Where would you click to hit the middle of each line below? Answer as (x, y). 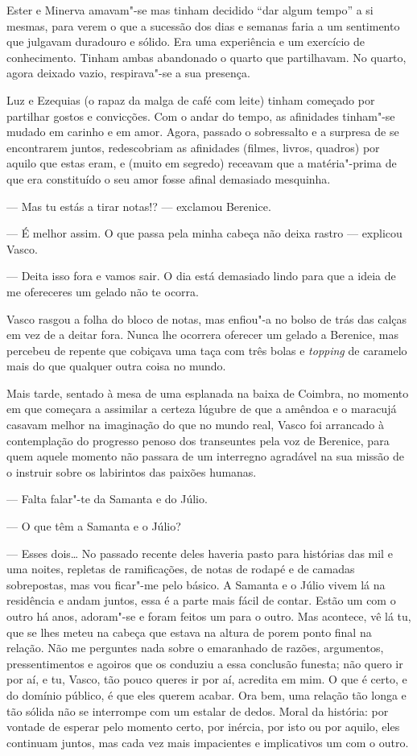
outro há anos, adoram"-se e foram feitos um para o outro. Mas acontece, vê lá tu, (209, 616)
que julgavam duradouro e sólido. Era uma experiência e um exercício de (186, 41)
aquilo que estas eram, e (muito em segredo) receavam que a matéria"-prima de (202, 163)
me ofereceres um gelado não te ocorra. (103, 291)
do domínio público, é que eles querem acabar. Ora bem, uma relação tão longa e (206, 694)
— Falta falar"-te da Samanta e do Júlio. (107, 499)
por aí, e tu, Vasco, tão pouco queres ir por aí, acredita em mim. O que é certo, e (207, 679)
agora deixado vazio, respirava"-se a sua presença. (128, 73)
